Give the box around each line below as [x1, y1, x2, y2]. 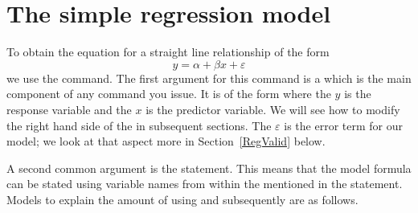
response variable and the [6, 100, 132, 117]
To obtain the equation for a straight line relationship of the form [6, 43, 330, 60]
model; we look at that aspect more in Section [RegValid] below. [6, 133, 326, 150]
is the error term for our [284, 117, 403, 133]
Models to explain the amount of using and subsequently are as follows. [6, 190, 359, 207]
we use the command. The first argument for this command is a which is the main [6, 69, 412, 86]
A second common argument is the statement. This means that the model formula [6, 159, 412, 176]
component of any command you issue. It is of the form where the [6, 85, 331, 102]
